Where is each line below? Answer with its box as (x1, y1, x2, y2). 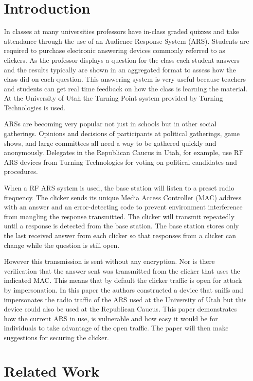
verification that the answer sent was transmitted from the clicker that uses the (4, 265, 240, 276)
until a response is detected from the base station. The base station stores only (4, 221, 239, 231)
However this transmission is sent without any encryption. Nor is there (4, 256, 215, 266)
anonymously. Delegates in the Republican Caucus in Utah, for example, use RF (4, 147, 244, 157)
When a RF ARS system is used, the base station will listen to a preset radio (4, 183, 235, 193)
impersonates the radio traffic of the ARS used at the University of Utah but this (4, 294, 247, 304)
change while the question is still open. (4, 240, 120, 250)
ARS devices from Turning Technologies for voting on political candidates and (4, 156, 237, 167)
